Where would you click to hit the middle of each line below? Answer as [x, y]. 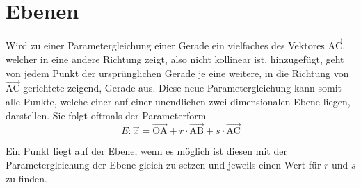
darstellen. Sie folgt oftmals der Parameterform [106, 115]
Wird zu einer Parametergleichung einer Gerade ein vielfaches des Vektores [165, 45]
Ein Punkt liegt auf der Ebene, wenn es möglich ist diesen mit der [146, 151]
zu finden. [26, 178]
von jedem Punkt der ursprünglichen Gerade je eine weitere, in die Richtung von [177, 72]
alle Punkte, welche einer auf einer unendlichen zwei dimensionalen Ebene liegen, [178, 101]
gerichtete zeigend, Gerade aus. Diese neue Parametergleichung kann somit [183, 88]
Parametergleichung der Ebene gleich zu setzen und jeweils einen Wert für [163, 164]
